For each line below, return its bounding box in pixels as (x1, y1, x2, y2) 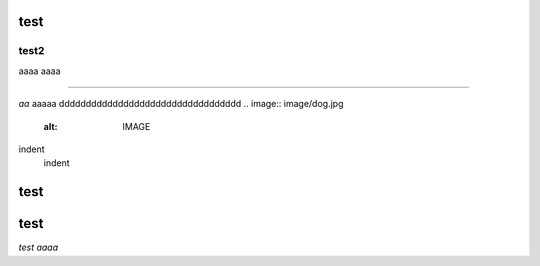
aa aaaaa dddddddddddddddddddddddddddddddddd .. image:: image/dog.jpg (18, 98, 344, 110)
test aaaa (18, 241, 59, 254)
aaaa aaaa (18, 65, 61, 77)
